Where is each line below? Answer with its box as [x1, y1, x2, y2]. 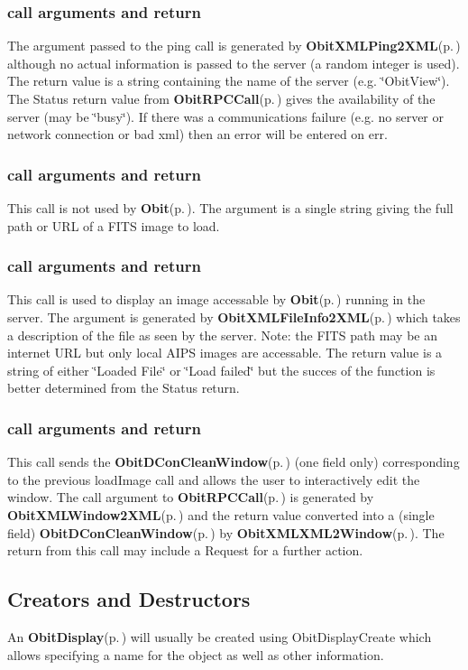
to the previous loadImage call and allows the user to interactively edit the [7, 470, 420, 489]
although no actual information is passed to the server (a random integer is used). [7, 53, 460, 72]
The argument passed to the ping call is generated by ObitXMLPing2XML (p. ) [7, 36, 461, 55]
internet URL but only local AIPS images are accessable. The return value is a [7, 343, 443, 362]
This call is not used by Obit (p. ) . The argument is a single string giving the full [7, 199, 454, 217]
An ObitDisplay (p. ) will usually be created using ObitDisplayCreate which [7, 627, 432, 646]
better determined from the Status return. [7, 378, 240, 397]
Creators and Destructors [7, 585, 251, 613]
